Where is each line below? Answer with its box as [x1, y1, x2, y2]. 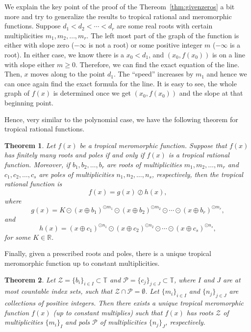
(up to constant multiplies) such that [53, 307, 163, 317]
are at [223, 274, 241, 284]
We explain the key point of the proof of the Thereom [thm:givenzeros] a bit [4, 1, 235, 11]
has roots [186, 307, 214, 317]
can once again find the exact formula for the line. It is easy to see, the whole [4, 78, 237, 88]
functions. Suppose [4, 21, 61, 31]
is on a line [212, 49, 245, 59]
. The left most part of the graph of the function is [86, 30, 239, 40]
